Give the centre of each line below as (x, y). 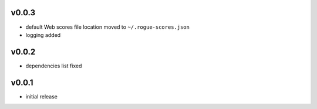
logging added (43, 35)
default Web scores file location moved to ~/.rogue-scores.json (108, 27)
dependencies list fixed (54, 66)
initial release (42, 96)
